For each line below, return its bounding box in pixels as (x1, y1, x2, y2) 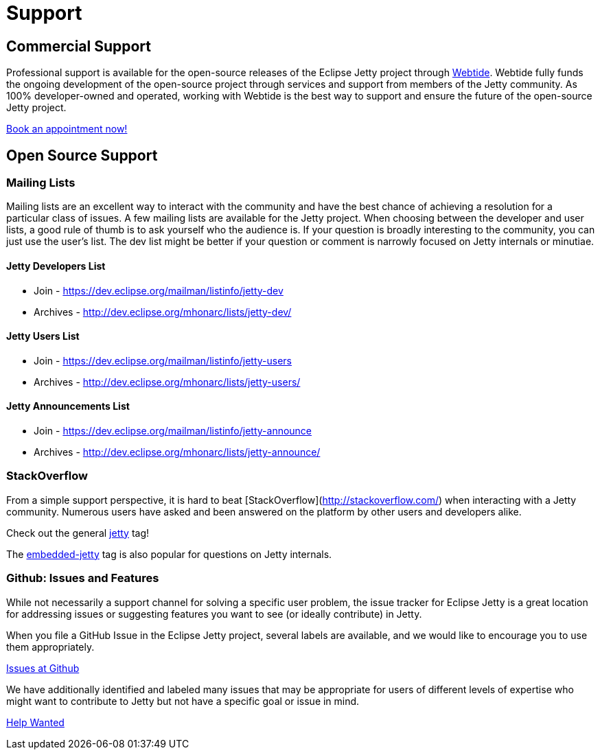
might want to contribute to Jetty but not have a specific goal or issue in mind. (6, 695, 360, 707)
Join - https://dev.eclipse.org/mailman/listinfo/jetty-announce (34, 425, 312, 437)
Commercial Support (6, 37, 152, 55)
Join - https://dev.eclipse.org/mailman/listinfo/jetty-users (34, 354, 292, 367)
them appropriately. (6, 640, 95, 653)
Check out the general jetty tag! (6, 526, 149, 539)
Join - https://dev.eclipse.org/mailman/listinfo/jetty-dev (34, 284, 284, 297)
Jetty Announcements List (6, 400, 130, 413)
